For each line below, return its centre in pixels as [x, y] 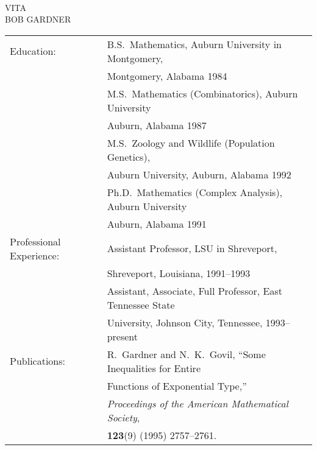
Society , [123, 417]
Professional [35, 241]
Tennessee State [141, 304]
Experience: [35, 255]
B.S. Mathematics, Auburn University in [194, 44]
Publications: [38, 361]
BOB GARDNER [38, 19]
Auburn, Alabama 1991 [157, 223]
